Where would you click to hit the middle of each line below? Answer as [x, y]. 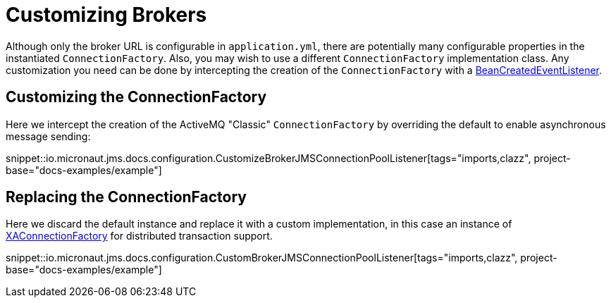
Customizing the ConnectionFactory [136, 97]
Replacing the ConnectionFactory [126, 197]
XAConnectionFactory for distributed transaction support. [139, 236]
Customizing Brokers [106, 15]
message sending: [48, 136]
